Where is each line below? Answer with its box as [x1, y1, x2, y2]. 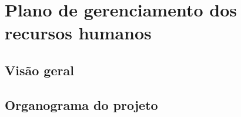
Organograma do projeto [5, 95, 158, 113]
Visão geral [5, 61, 74, 79]
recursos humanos [5, 21, 152, 45]
